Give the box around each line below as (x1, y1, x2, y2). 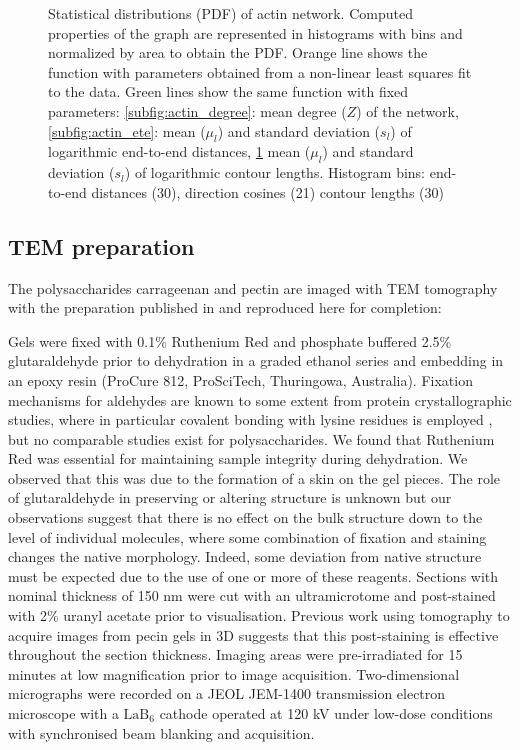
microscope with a (8, 703, 119, 724)
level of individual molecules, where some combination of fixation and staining (8, 526, 487, 547)
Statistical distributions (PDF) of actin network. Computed (48, 3, 413, 23)
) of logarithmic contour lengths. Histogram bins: (124, 162, 425, 183)
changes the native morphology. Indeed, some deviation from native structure (8, 546, 482, 567)
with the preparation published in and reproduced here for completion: (8, 297, 442, 318)
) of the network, (356, 100, 459, 121)
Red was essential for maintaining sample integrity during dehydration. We (8, 448, 468, 469)
